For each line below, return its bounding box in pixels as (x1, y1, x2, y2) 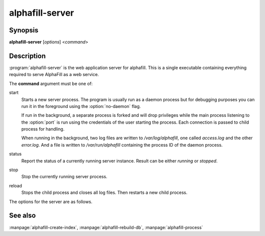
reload (9, 183, 22, 188)
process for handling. (21, 126, 65, 132)
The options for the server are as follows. (9, 199, 93, 205)
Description (9, 52, 46, 60)
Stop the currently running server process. (21, 174, 107, 180)
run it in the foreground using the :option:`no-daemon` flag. (21, 103, 141, 109)
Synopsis (9, 26, 39, 34)
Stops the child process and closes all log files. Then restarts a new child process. (21, 189, 187, 196)
